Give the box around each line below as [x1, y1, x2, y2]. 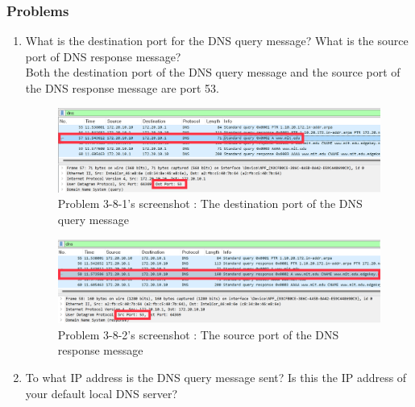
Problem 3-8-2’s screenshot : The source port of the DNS [57, 326, 339, 343]
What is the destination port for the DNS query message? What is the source [25, 32, 409, 49]
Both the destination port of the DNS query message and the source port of [25, 64, 400, 81]
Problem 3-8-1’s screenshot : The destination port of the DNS [57, 195, 363, 212]
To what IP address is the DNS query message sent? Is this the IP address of [25, 369, 407, 386]
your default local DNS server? [25, 384, 178, 401]
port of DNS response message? [25, 48, 181, 64]
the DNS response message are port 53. [25, 80, 219, 96]
